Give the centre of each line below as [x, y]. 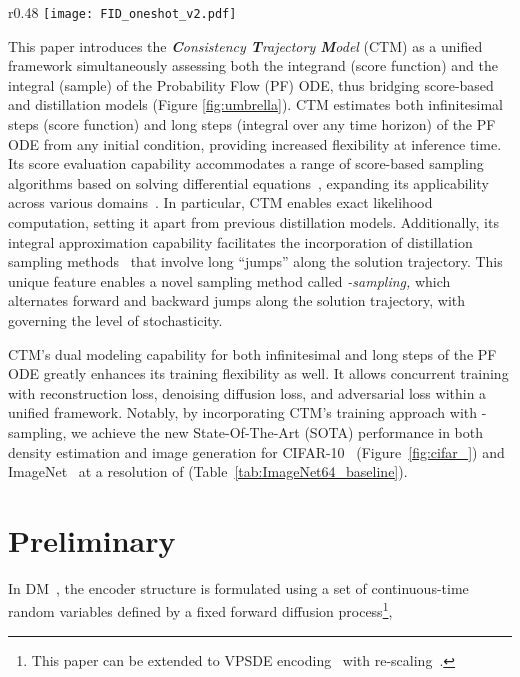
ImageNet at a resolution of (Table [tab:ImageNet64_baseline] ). [208, 471]
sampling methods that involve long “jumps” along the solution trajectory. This [255, 261]
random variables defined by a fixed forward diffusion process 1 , [200, 610]
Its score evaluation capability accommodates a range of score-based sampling [246, 163]
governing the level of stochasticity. [115, 319]
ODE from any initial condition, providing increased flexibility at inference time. [255, 143]
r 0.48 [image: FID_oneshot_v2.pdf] [122, 12]
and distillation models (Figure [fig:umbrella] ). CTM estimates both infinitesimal [256, 104]
